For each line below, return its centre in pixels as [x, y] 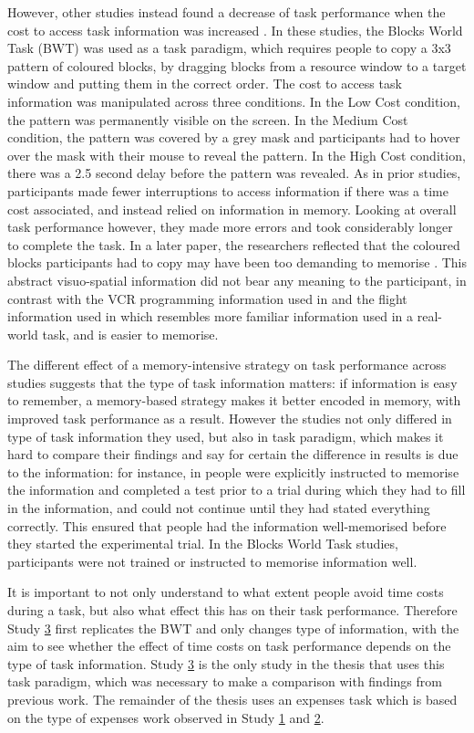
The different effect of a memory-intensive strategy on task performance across [227, 365]
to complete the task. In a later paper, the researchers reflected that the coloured [234, 244]
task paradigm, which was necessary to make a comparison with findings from [225, 681]
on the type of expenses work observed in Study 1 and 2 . [166, 717]
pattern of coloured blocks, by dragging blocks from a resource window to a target [237, 65]
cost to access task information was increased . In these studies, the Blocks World [235, 30]
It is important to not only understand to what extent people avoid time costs [226, 592]
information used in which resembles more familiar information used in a [211, 316]
